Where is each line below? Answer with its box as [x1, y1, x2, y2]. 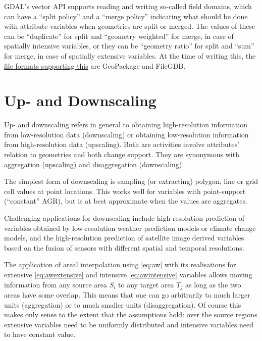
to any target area [118, 279, 174, 289]
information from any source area [4, 279, 108, 289]
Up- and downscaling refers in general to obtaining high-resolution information [4, 119, 247, 130]
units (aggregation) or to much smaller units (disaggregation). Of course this [4, 299, 241, 310]
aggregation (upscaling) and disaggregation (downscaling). [4, 159, 184, 169]
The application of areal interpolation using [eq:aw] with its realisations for [4, 259, 236, 270]
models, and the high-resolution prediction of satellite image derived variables [4, 232, 244, 243]
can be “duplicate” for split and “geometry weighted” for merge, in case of [4, 30, 234, 41]
